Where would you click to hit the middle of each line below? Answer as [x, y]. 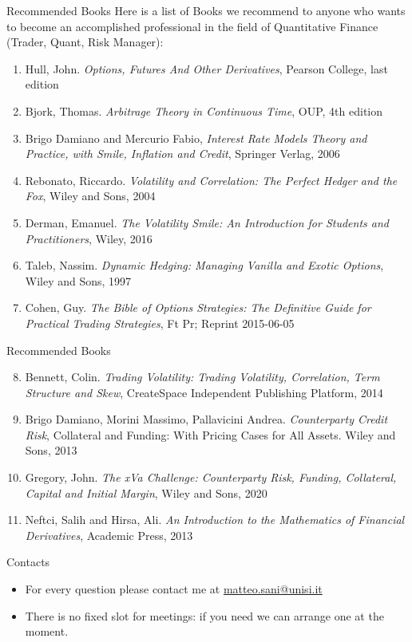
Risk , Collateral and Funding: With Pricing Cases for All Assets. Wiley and [210, 434]
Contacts [28, 562]
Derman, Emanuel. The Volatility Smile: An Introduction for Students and [207, 222]
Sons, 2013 [51, 450]
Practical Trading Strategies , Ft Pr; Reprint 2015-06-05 [160, 323]
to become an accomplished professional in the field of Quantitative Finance [192, 26]
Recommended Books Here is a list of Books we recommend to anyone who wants [206, 10]
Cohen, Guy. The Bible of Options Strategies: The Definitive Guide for [198, 307]
